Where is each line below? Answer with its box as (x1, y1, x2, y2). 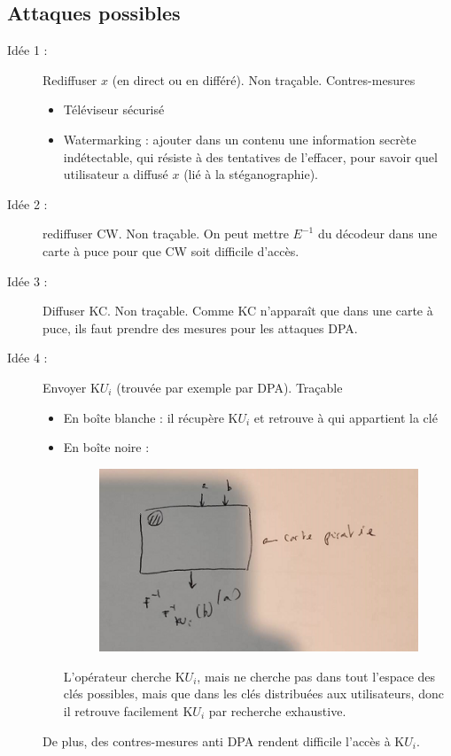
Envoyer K (43, 378, 100, 396)
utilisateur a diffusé (63, 165, 168, 183)
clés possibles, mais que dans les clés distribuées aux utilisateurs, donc (63, 684, 444, 703)
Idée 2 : (7, 194, 48, 213)
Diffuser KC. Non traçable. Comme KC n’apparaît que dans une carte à (43, 301, 433, 320)
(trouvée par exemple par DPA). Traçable (116, 378, 343, 396)
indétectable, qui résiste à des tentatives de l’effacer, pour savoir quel (63, 147, 438, 166)
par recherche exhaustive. (208, 702, 346, 721)
